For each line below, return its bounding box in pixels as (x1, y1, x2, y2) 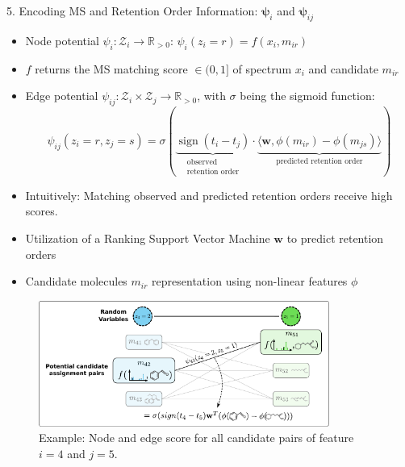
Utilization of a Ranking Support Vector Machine (25, 229, 270, 246)
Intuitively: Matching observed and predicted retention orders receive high (25, 186, 393, 203)
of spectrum (232, 60, 292, 77)
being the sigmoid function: (240, 87, 375, 104)
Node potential (25, 31, 99, 48)
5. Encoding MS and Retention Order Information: (6, 2, 258, 19)
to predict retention (286, 229, 384, 246)
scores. (25, 202, 58, 219)
